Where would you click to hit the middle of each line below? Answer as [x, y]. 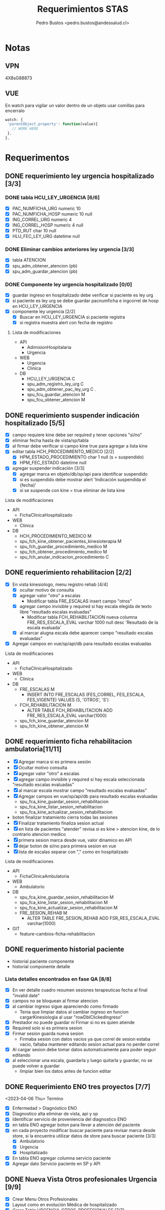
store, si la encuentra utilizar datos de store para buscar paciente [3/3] [84, 1136]
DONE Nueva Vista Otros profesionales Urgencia [81, 1180]
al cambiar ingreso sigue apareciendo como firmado [65, 1006]
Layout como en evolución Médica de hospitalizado [65, 1205]
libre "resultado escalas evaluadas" [56, 612]
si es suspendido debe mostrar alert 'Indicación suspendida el [83, 479]
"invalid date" [26, 995]
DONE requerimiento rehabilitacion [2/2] [68, 573]
